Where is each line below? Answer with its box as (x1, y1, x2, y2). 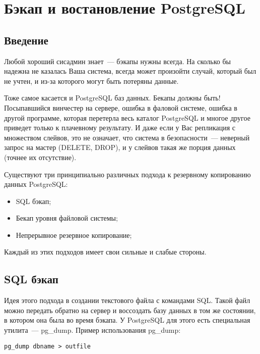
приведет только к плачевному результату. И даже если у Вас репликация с (4, 122, 235, 133)
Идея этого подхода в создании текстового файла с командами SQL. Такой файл (4, 295, 250, 306)
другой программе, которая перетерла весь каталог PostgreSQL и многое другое (4, 112, 250, 123)
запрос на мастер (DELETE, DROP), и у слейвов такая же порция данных (4, 142, 236, 153)
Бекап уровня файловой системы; (16, 213, 118, 223)
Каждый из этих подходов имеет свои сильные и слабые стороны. (4, 246, 207, 257)
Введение (4, 32, 48, 47)
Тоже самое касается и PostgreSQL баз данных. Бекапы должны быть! (4, 92, 221, 103)
